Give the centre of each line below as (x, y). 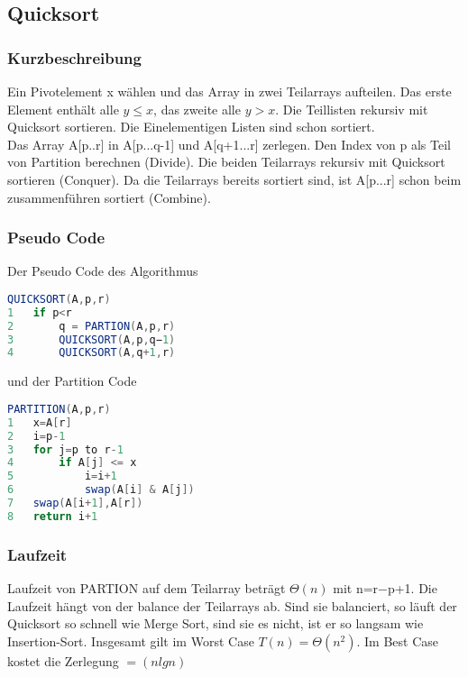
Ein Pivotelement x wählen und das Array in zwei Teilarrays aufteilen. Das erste (229, 91)
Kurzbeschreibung (74, 57)
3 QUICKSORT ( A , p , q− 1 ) (92, 339)
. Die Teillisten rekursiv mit (352, 109)
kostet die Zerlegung (63, 660)
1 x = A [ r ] (40, 422)
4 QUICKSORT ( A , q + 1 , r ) (92, 353)
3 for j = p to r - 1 (65, 449)
